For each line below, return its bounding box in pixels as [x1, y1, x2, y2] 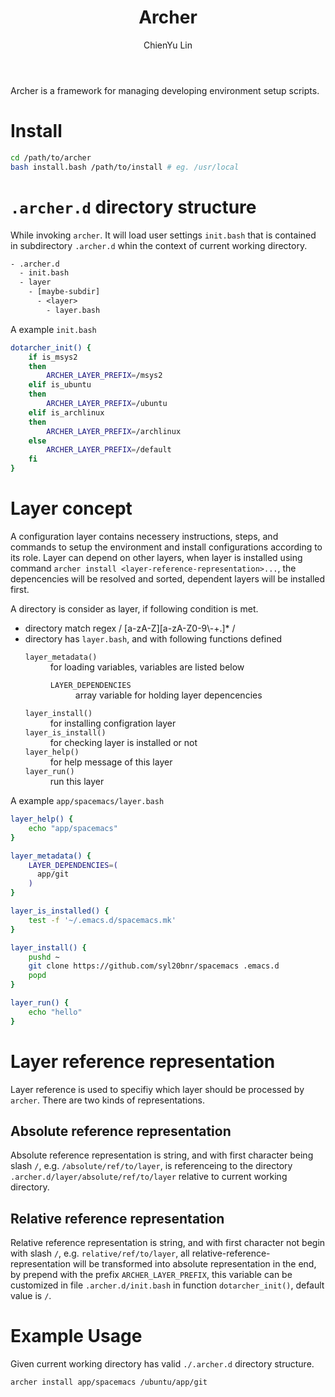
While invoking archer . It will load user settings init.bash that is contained [10, 229, 317, 241]
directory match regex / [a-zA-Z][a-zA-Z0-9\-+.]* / [24, 622, 236, 634]
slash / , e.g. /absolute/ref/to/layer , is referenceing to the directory [10, 1160, 293, 1172]
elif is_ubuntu [28, 380, 92, 390]
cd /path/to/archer [10, 152, 92, 163]
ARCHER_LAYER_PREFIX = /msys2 [46, 371, 163, 381]
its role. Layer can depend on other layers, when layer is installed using [10, 552, 303, 563]
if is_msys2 [28, 352, 78, 362]
